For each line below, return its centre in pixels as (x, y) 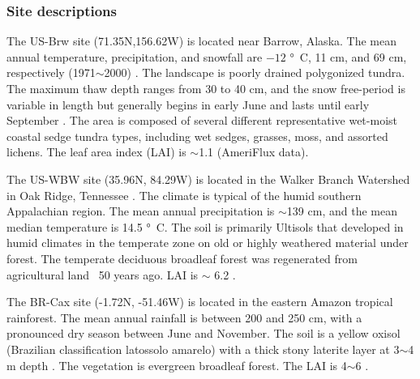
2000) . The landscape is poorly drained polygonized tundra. (255, 72)
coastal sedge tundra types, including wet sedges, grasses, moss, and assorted (197, 136)
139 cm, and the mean (342, 211)
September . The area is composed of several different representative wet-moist (202, 120)
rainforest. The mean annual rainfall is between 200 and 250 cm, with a (184, 317)
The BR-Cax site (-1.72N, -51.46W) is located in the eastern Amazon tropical (200, 302)
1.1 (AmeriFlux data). (254, 152)
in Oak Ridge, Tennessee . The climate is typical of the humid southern (184, 195)
